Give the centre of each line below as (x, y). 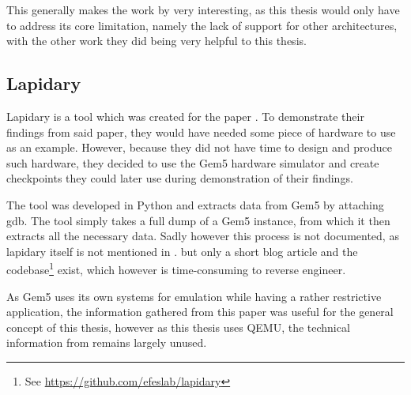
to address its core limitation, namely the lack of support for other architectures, (202, 25)
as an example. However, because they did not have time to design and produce (199, 147)
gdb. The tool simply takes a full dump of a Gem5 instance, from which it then (198, 220)
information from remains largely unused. (107, 342)
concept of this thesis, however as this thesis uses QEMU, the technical (178, 327)
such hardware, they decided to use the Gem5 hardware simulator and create (193, 162)
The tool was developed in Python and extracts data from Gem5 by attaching (195, 204)
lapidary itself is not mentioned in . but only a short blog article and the (182, 251)
